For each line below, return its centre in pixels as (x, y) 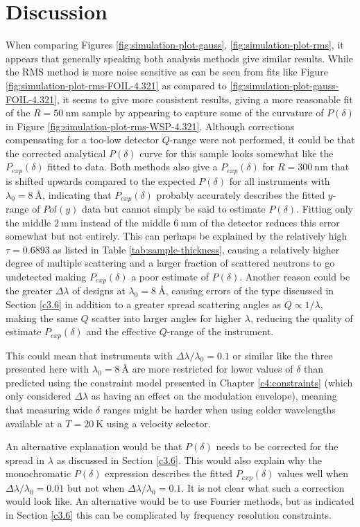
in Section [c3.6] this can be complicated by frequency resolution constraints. (169, 515)
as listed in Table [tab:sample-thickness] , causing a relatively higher (196, 249)
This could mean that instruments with (89, 355)
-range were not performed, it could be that (262, 140)
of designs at (99, 291)
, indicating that (77, 194)
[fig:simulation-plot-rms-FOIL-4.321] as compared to (116, 85)
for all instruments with (280, 180)
